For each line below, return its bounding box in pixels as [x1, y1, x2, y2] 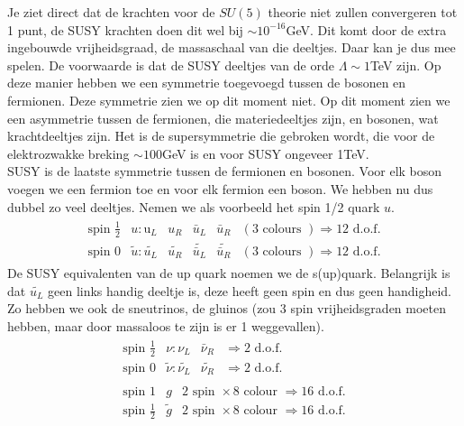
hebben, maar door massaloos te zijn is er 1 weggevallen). [7, 316, 324, 335]
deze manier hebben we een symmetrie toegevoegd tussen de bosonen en [7, 73, 406, 92]
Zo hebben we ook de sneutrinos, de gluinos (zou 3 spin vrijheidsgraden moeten [7, 299, 447, 318]
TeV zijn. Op [369, 55, 441, 74]
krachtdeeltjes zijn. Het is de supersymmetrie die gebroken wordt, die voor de [7, 126, 435, 145]
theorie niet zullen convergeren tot [268, 3, 458, 21]
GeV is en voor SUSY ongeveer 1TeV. [161, 144, 369, 162]
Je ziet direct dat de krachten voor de [7, 3, 215, 21]
